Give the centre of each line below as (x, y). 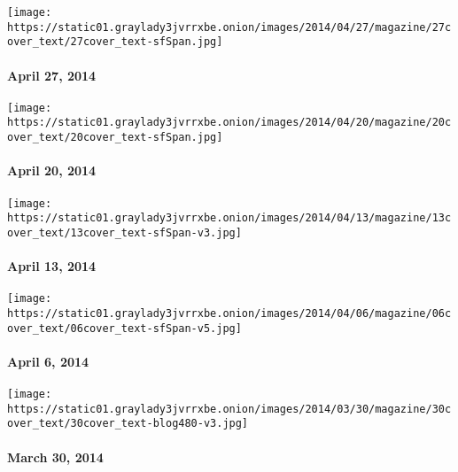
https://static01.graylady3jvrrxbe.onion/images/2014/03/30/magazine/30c (229, 409)
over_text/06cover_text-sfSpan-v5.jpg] (124, 328)
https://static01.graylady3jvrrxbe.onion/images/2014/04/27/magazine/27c (229, 27)
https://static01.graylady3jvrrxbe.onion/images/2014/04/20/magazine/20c (229, 123)
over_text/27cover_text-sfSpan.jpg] (115, 42)
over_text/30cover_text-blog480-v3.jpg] (128, 424)
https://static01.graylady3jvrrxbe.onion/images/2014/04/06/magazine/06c (229, 313)
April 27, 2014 (52, 75)
